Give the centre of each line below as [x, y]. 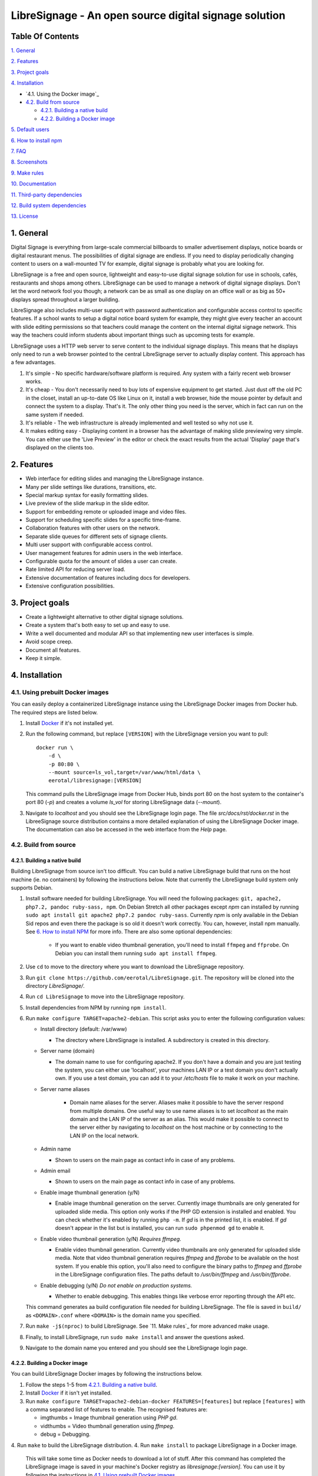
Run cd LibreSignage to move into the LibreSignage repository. [105, 997]
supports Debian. [32, 888]
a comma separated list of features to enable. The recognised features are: [117, 1409]
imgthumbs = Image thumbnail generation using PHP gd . [109, 1418]
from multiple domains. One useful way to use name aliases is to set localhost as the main [179, 1111]
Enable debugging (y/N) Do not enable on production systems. [116, 1285]
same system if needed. [55, 414]
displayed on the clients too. [60, 448]
